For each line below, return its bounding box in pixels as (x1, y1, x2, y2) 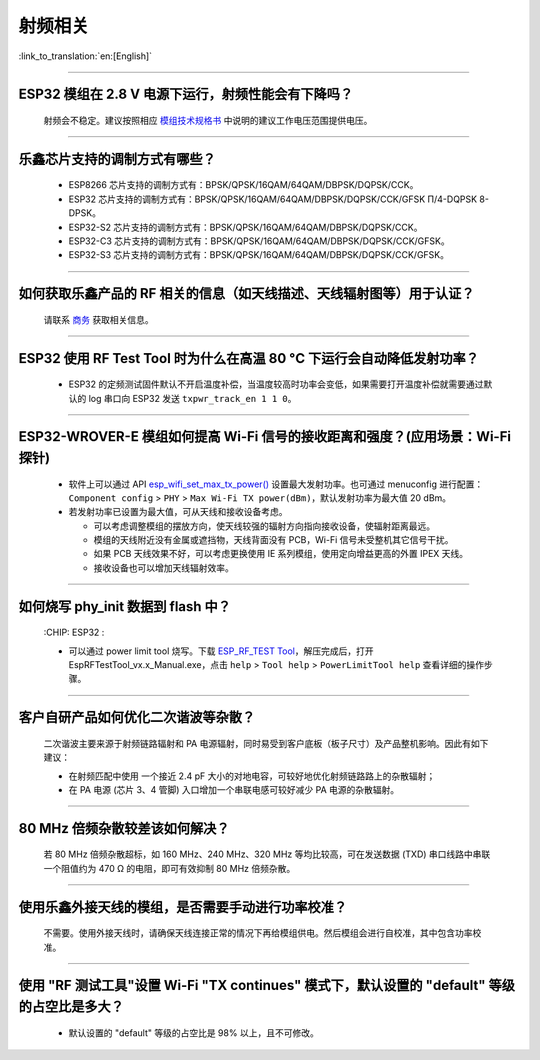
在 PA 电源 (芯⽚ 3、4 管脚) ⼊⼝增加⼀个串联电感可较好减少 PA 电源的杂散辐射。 (68, 784, 400, 796)
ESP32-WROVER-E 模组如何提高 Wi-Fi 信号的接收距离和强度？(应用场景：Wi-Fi (18, 428, 512, 445)
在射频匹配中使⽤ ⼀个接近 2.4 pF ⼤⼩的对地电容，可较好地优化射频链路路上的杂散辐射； (68, 770, 436, 782)
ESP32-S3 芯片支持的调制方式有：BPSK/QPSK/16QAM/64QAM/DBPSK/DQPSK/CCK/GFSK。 (68, 249, 450, 261)
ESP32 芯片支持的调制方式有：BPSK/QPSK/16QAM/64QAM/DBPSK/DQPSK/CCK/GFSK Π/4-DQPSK (68, 193, 478, 205)
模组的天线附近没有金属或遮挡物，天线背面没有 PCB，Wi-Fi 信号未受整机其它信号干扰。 (93, 534, 454, 546)
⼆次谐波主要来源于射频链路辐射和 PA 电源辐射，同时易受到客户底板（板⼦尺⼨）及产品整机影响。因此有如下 (43, 737, 489, 749)
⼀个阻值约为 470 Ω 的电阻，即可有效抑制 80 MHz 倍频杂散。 (43, 862, 296, 874)
